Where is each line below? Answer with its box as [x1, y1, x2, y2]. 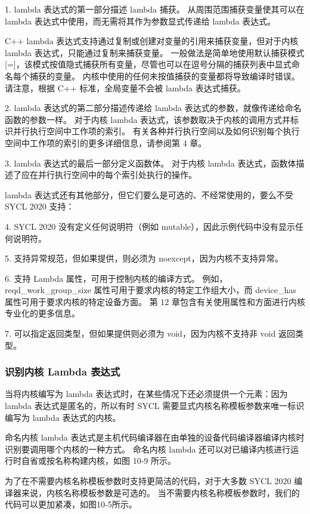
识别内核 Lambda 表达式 [5, 364, 120, 379]
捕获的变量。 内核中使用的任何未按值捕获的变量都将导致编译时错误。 [29, 69, 300, 82]
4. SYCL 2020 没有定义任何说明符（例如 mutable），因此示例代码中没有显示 [5, 220, 296, 232]
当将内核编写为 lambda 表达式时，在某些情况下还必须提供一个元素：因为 [5, 387, 288, 400]
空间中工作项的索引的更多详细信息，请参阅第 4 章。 [5, 136, 207, 149]
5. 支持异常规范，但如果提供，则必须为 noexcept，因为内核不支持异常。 [5, 252, 283, 264]
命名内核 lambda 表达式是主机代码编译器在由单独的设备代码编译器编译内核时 [5, 431, 305, 444]
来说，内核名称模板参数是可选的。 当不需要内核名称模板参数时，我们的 [21, 486, 300, 498]
